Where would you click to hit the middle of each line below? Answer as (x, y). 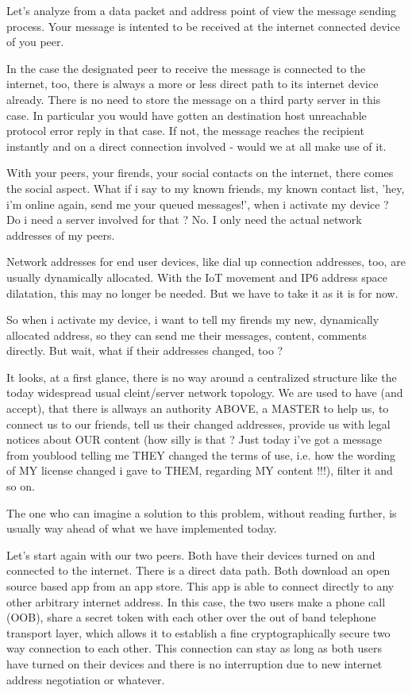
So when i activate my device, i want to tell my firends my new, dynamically (193, 320)
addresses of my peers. (61, 235)
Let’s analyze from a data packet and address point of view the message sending (202, 10)
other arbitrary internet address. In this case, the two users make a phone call (196, 601)
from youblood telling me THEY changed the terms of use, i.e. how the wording (201, 454)
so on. (21, 486)
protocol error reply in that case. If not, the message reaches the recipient (185, 131)
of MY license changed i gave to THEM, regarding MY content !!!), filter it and (200, 470)
